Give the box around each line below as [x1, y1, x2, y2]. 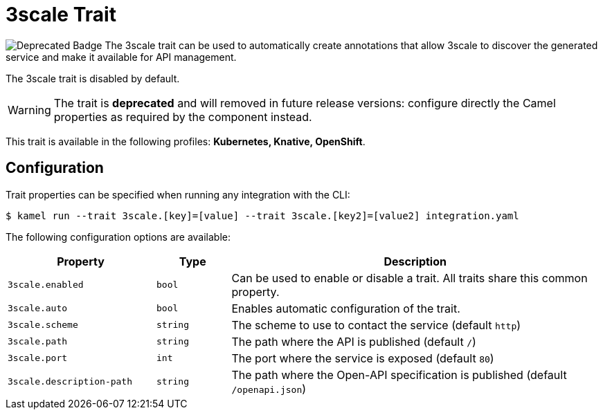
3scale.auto [8, 303, 68, 314]
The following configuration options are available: [6, 230, 231, 243]
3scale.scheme [8, 320, 78, 331]
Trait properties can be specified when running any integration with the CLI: [6, 188, 350, 201]
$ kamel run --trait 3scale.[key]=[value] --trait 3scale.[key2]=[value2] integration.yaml [6, 210, 519, 221]
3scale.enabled [8, 279, 84, 290]
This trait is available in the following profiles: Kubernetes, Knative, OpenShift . [6, 135, 366, 147]
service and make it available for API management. [6, 50, 237, 63]
